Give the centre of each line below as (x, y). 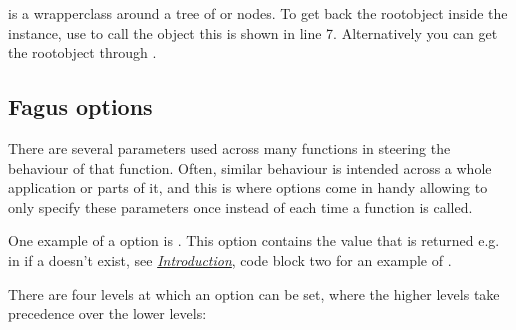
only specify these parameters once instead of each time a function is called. (240, 206)
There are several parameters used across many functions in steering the (229, 147)
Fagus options (80, 106)
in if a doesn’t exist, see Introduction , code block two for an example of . (230, 259)
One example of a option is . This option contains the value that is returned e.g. (254, 240)
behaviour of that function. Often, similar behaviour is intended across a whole (250, 167)
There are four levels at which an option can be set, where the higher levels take (254, 293)
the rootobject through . (82, 52)
